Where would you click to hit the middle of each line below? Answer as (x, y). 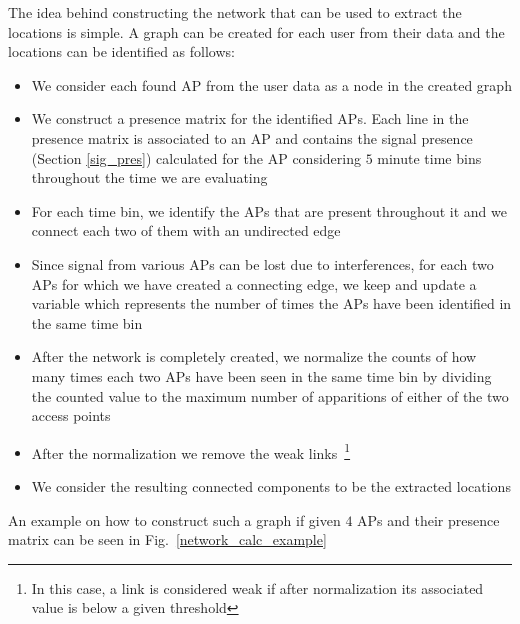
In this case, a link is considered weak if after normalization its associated (257, 587)
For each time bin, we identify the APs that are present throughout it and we (269, 210)
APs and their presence (428, 519)
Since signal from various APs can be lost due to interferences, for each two (262, 263)
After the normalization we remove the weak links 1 (191, 451)
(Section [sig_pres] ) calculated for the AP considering (196, 157)
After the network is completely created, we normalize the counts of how (254, 356)
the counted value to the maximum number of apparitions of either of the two (270, 395)
